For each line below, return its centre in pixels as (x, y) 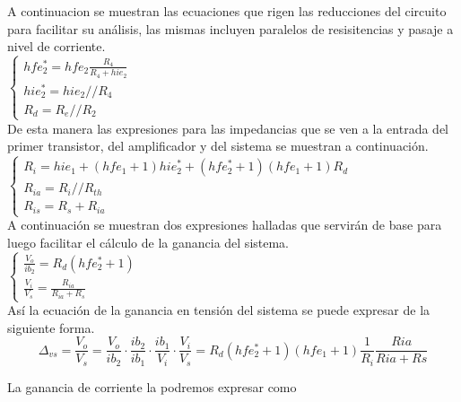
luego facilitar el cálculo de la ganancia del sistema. (148, 242)
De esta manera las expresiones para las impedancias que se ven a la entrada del (228, 128)
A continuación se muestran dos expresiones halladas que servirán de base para (225, 225)
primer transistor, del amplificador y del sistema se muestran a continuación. (218, 146)
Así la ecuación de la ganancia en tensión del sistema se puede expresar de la (219, 310)
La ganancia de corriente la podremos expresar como (152, 386)
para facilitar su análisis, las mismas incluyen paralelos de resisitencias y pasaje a (230, 28)
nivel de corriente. (57, 46)
